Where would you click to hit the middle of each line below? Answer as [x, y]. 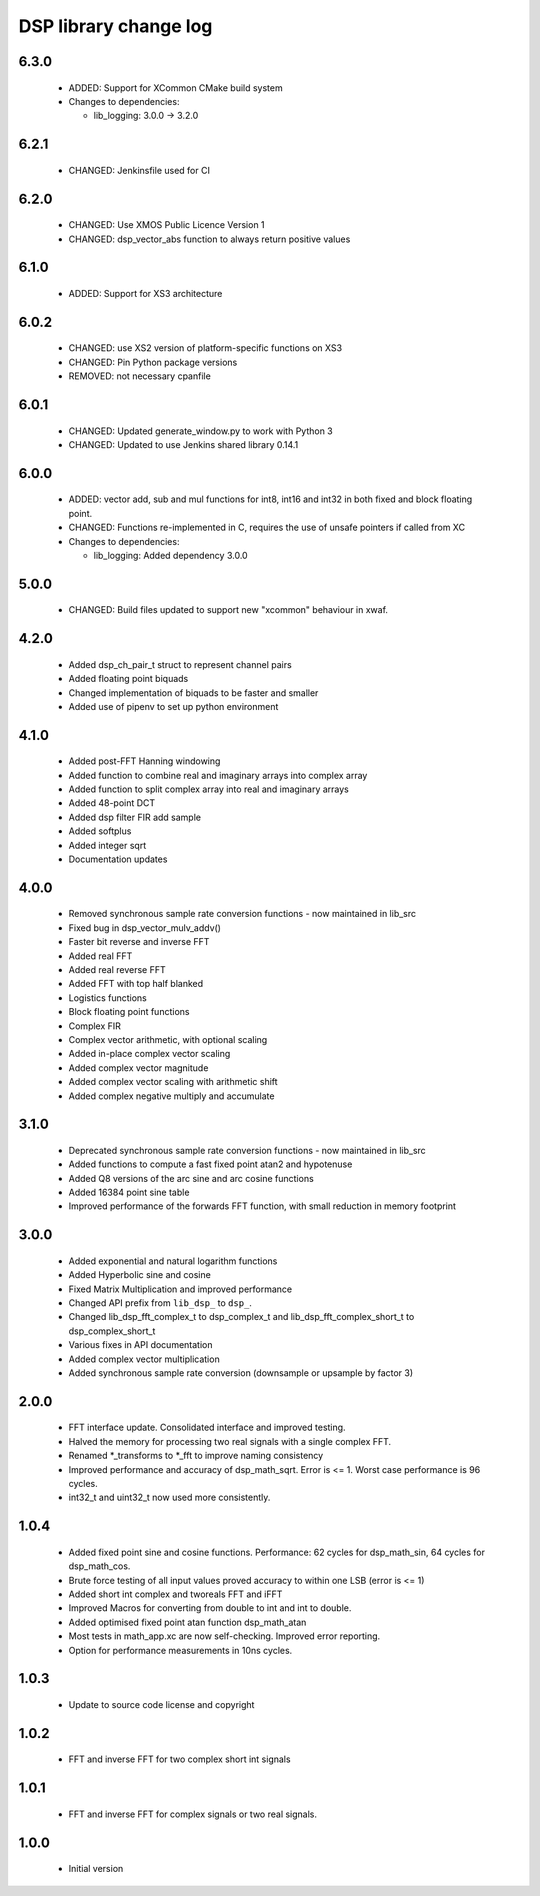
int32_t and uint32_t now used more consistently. [169, 1497]
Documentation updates [118, 859]
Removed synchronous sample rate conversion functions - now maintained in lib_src [242, 914]
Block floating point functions [129, 1012]
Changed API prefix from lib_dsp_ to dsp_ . [160, 1303]
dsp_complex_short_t [112, 1331]
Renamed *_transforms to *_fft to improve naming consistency [196, 1456]
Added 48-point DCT [112, 803]
